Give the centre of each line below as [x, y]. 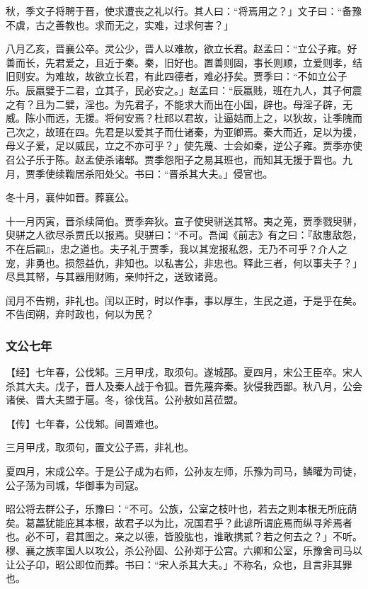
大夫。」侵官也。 [236, 173]
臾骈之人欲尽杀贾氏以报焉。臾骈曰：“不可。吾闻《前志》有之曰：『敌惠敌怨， [184, 235]
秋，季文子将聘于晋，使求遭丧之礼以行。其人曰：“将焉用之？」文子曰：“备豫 [184, 11]
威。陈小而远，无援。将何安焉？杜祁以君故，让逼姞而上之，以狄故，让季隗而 [184, 118]
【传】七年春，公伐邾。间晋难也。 [85, 423]
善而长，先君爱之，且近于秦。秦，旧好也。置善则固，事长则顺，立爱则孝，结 [184, 62]
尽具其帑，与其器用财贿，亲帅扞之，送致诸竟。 [115, 276]
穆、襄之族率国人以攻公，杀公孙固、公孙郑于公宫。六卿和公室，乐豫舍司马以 [184, 550]
